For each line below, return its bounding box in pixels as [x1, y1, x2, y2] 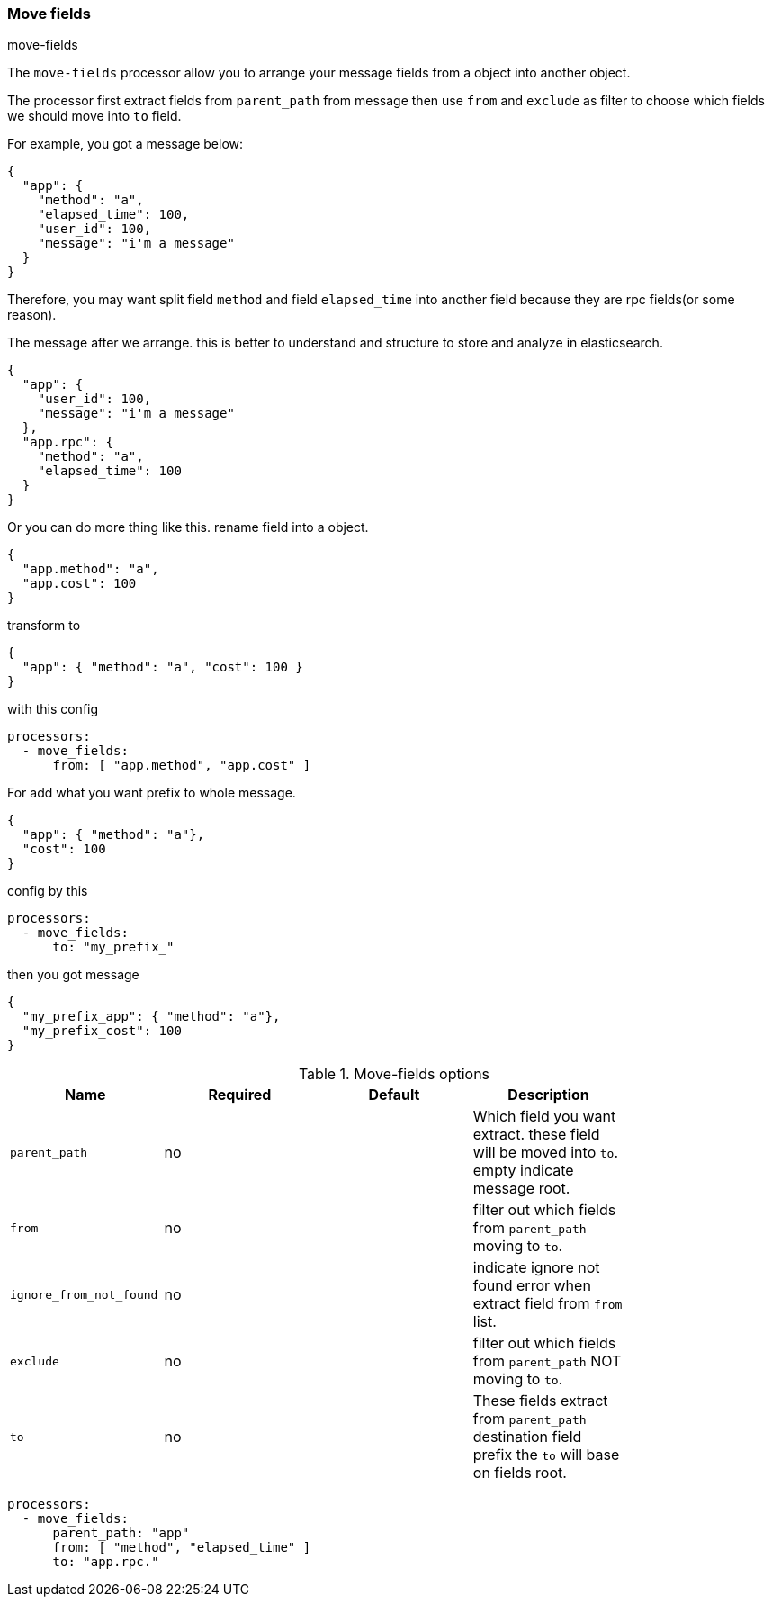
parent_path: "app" [52, 1526, 190, 1541]
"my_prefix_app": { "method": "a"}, [22, 1009, 281, 1024]
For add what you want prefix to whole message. [7, 785, 296, 801]
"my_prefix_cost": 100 [22, 1023, 182, 1039]
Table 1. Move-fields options [298, 1065, 490, 1084]
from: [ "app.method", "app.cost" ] [52, 758, 311, 773]
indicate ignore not [472, 1258, 600, 1277]
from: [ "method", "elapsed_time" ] [52, 1540, 311, 1555]
